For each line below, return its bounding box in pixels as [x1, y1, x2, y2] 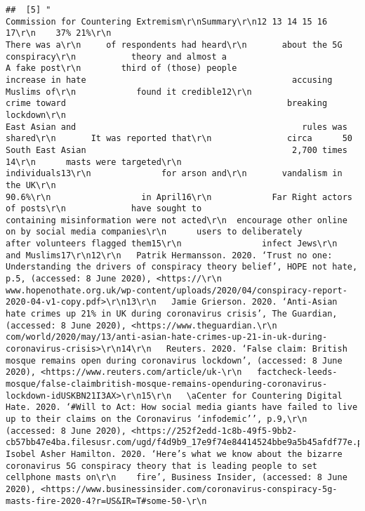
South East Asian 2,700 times [6, 145, 347, 155]
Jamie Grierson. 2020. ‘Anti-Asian [171, 297, 338, 307]
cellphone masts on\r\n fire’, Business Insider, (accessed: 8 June [6, 472, 347, 483]
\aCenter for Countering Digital [186, 390, 343, 401]
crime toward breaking [6, 98, 328, 109]
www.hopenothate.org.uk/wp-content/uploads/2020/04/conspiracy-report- [6, 285, 347, 296]
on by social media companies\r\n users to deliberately [6, 227, 303, 237]
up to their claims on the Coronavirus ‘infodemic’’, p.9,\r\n [6, 413, 307, 424]
